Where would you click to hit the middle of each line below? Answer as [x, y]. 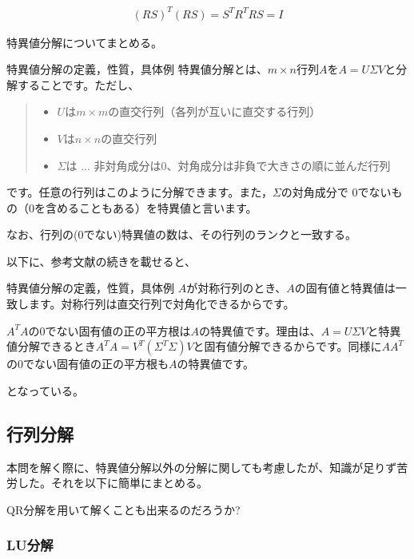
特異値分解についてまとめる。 [84, 42]
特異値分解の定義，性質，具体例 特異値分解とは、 [137, 69]
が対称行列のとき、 [237, 288]
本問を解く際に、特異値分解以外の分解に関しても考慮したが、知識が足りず [202, 467]
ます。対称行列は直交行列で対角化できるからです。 [161, 304]
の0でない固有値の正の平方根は [109, 330]
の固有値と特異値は [345, 288]
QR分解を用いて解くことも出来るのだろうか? [123, 509]
